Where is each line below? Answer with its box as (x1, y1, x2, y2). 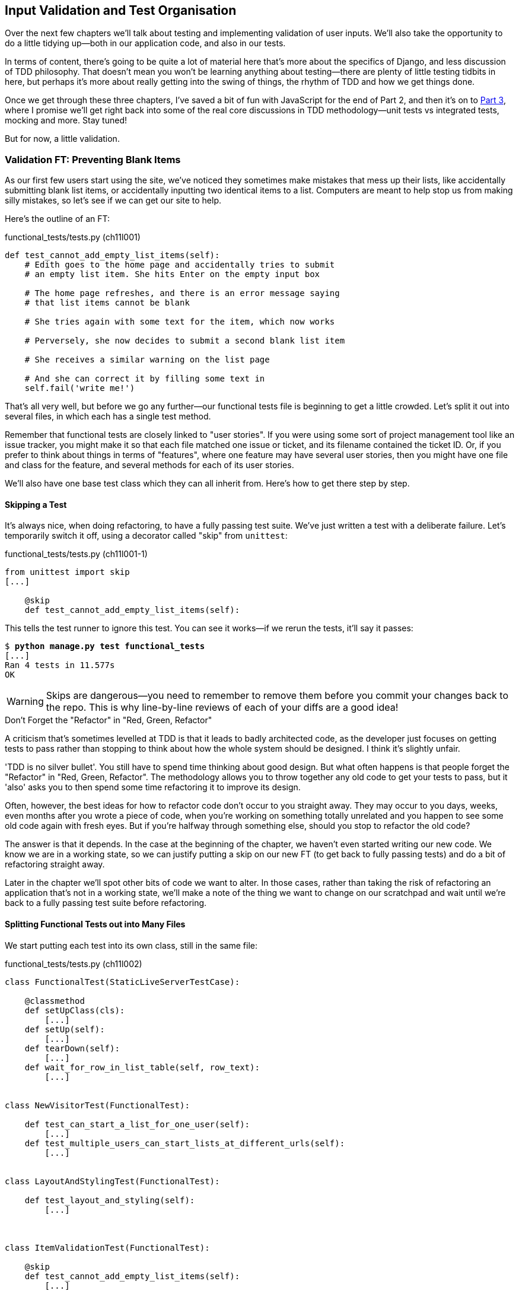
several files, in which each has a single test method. (5, 411, 211, 422)
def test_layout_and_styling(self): (24, 1195, 195, 1205)
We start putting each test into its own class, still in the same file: (5, 940, 257, 950)
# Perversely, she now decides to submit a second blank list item (24, 336, 345, 346)
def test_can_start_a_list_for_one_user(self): (24, 1119, 250, 1129)
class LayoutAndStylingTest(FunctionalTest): (5, 1176, 220, 1186)
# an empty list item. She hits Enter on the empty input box (24, 269, 320, 279)
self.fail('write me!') (24, 383, 135, 393)
